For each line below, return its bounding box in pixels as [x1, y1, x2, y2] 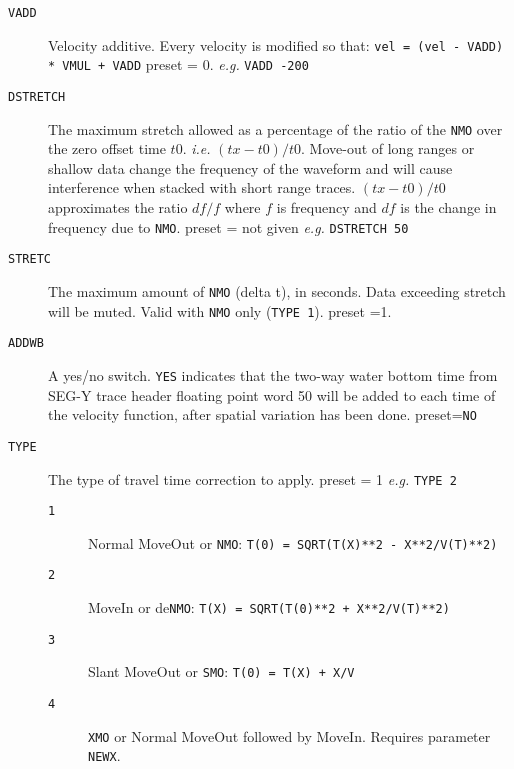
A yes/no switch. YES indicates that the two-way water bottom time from [48, 364, 498, 385]
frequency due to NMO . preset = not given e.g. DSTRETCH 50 [48, 216, 409, 237]
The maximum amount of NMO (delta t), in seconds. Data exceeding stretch [48, 280, 506, 301]
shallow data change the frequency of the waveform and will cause [48, 157, 453, 178]
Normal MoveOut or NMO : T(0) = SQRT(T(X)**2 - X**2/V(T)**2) [88, 532, 498, 553]
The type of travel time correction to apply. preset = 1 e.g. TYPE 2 [48, 468, 457, 489]
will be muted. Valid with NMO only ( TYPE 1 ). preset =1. [48, 300, 392, 321]
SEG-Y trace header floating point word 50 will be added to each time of [48, 384, 496, 405]
